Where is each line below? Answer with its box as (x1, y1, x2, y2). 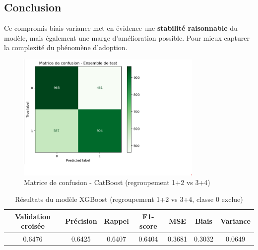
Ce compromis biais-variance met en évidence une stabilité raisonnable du (4, 23, 238, 33)
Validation (15, 211, 51, 221)
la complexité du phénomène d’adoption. (4, 42, 128, 53)
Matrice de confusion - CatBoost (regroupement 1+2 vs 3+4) (24, 177, 210, 187)
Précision (65, 216, 97, 226)
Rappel (104, 216, 129, 226)
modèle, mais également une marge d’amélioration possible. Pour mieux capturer (4, 32, 250, 43)
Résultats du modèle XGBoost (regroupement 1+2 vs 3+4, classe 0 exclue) (15, 194, 243, 204)
